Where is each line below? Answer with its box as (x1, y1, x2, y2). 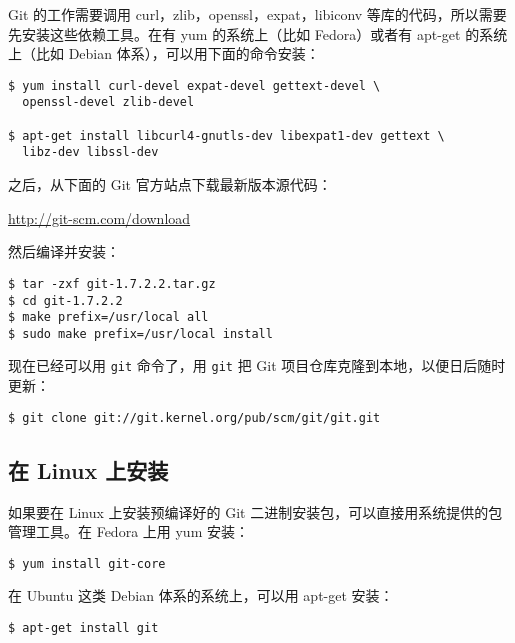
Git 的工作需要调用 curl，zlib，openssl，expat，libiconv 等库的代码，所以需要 (8, 4, 507, 24)
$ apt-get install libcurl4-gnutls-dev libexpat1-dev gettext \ (8, 128, 445, 143)
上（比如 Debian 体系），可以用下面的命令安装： (8, 43, 320, 64)
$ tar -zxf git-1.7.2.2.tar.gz (8, 276, 216, 291)
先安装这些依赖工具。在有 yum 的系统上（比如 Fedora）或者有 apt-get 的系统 (8, 23, 508, 44)
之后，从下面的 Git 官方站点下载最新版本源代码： (8, 174, 332, 195)
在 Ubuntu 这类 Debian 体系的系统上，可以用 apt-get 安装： (8, 585, 394, 606)
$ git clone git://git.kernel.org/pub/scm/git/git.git (8, 410, 381, 425)
